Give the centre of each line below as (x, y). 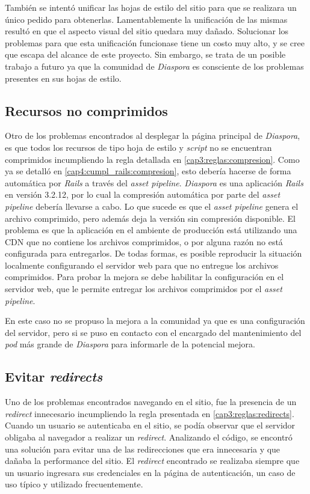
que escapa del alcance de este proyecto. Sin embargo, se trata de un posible (145, 54)
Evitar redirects (54, 377)
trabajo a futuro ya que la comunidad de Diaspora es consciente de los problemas (154, 66)
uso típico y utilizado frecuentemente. (74, 484)
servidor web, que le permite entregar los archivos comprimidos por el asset (144, 289)
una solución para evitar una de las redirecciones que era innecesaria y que (143, 449)
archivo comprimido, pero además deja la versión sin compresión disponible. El (150, 218)
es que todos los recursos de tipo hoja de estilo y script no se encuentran (138, 147)
